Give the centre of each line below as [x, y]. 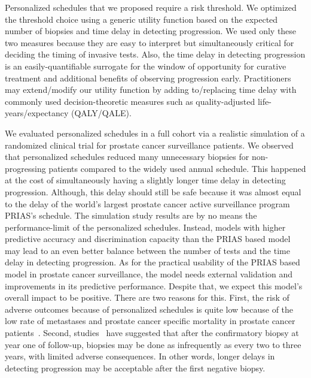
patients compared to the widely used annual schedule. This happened [177, 168]
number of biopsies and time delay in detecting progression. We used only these [151, 31]
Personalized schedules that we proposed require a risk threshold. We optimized [151, 7]
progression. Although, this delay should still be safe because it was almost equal [153, 191]
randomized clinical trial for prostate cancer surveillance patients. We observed [149, 145]
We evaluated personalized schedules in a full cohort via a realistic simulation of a [155, 133]
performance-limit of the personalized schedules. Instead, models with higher [145, 227]
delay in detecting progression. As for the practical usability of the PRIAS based [153, 262]
